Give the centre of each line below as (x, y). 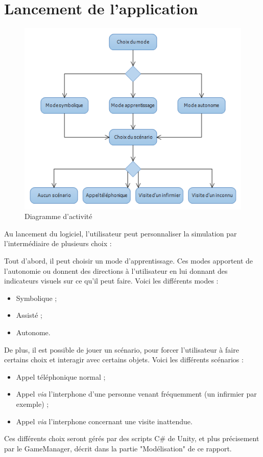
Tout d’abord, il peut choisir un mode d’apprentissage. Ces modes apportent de (129, 260)
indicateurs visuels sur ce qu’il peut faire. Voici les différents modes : (111, 281)
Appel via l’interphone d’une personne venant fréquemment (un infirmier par (136, 394)
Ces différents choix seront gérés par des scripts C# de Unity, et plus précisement (132, 438)
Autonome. (33, 332)
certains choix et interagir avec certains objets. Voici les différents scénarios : (124, 360)
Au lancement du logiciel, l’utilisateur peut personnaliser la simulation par (121, 233)
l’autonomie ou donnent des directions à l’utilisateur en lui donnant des (116, 270)
